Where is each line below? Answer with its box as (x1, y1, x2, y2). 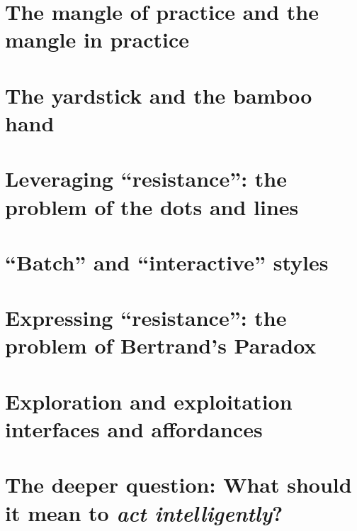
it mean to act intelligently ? (5, 498, 283, 527)
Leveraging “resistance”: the (5, 164, 287, 193)
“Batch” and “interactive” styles (5, 247, 329, 276)
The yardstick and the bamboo (5, 80, 312, 109)
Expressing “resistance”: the (5, 303, 287, 332)
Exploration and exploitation (5, 386, 293, 415)
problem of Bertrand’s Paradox (5, 331, 317, 360)
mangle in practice (5, 25, 190, 54)
